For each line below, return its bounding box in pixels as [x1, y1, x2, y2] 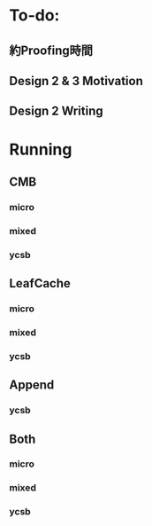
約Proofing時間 [9, 43, 93, 58]
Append [9, 378, 55, 393]
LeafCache [9, 276, 71, 291]
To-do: [9, 5, 60, 26]
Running [9, 139, 72, 160]
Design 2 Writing [9, 104, 103, 119]
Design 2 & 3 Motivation [9, 73, 143, 89]
